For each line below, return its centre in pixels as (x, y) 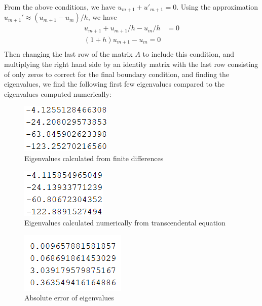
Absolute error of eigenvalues (69, 298)
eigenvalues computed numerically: (58, 93)
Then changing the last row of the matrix (68, 54)
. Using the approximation (217, 7)
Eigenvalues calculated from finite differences (94, 158)
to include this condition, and (189, 54)
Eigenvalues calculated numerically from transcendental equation (125, 223)
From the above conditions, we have (60, 7)
